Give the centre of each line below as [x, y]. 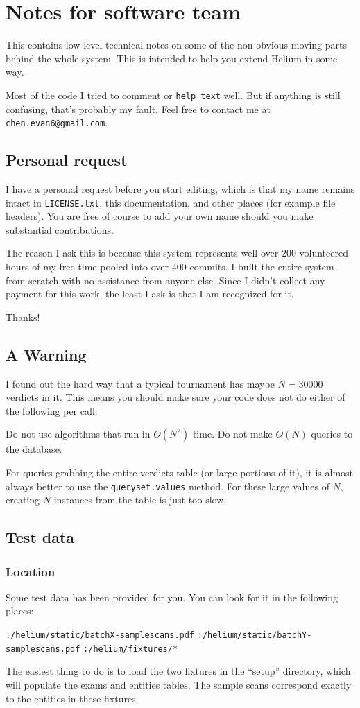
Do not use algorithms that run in [78, 434]
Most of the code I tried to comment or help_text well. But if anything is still [173, 95]
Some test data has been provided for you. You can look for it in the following [172, 597]
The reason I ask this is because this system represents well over [142, 253]
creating [23, 500]
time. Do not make [232, 434]
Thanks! [23, 317]
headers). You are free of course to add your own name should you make [160, 216]
